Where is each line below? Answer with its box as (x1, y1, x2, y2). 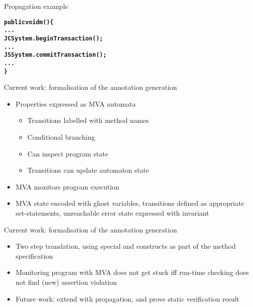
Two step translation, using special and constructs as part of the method (15, 241, 236, 251)
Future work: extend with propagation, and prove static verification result (15, 293, 240, 304)
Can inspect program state (27, 148, 108, 158)
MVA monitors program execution (15, 181, 120, 192)
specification (15, 250, 53, 261)
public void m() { (4, 18, 54, 26)
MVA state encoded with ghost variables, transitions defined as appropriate (15, 198, 245, 208)
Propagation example (4, 1, 68, 11)
